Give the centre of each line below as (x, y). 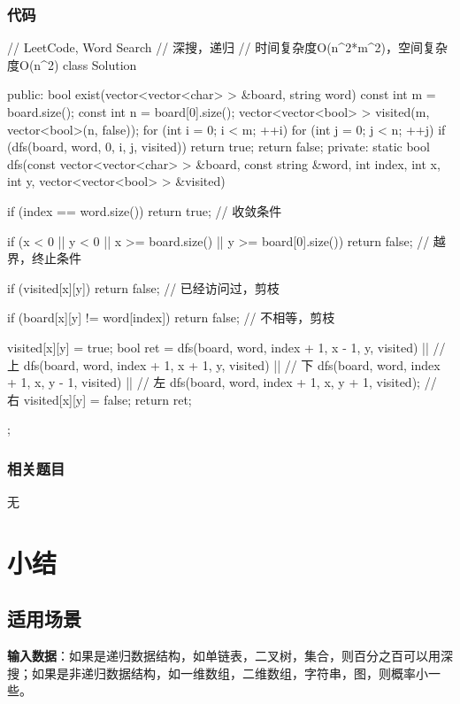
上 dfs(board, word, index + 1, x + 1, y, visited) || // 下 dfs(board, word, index (224, 364)
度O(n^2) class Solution (72, 64)
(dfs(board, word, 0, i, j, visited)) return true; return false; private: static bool (218, 147)
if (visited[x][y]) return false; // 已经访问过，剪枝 (143, 287)
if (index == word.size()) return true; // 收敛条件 (145, 210)
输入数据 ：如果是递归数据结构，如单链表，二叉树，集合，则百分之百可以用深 (230, 656)
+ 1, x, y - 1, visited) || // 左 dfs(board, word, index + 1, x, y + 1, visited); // (222, 382)
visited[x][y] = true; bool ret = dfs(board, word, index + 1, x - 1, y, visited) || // (226, 347)
